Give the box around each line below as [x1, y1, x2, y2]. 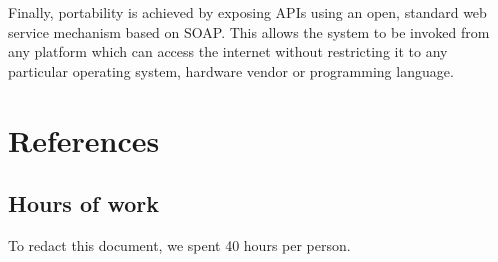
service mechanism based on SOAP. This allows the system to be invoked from [8, 21, 490, 42]
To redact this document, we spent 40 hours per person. [8, 234, 351, 255]
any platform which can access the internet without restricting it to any [8, 41, 448, 62]
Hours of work [8, 188, 159, 219]
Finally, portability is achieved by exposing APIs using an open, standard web [8, 2, 487, 22]
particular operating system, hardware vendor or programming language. [8, 60, 454, 81]
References [8, 119, 160, 160]
